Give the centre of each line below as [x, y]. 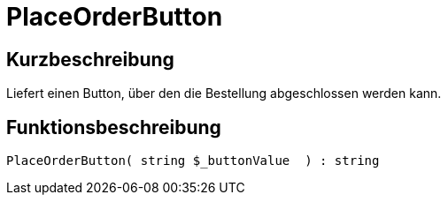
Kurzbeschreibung [90, 59]
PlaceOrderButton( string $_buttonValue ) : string [193, 161]
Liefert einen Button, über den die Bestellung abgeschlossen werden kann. [224, 94]
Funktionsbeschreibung [114, 127]
